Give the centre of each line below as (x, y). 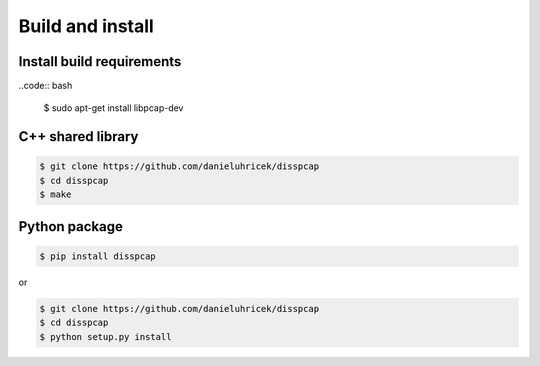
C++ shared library (78, 136)
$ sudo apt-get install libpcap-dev (113, 108)
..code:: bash (45, 86)
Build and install (86, 26)
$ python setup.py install (105, 336)
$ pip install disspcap (98, 256)
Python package (71, 226)
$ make (55, 194)
